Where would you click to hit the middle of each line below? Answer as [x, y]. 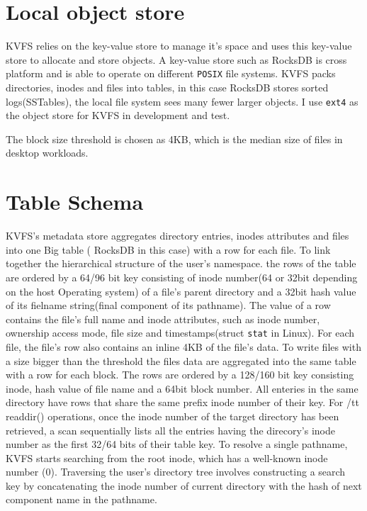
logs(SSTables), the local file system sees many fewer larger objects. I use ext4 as [182, 101]
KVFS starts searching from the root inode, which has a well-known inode [167, 457]
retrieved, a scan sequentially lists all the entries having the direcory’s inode [170, 430]
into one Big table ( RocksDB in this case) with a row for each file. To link [168, 249]
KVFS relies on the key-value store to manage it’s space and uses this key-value [179, 46]
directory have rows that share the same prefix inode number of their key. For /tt [182, 402]
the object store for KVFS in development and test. [118, 115]
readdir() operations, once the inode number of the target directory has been [173, 416]
